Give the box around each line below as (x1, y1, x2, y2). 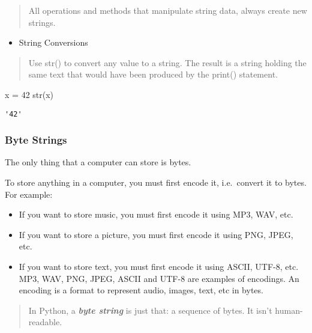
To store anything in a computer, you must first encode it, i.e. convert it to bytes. (5, 176, 307, 189)
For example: (5, 188, 53, 200)
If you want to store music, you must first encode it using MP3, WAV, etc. (19, 208, 293, 221)
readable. (28, 316, 62, 328)
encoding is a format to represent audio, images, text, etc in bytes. (19, 284, 263, 296)
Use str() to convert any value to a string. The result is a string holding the (28, 56, 307, 69)
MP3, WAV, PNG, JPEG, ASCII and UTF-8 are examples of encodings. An (19, 272, 299, 284)
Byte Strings (5, 132, 67, 147)
